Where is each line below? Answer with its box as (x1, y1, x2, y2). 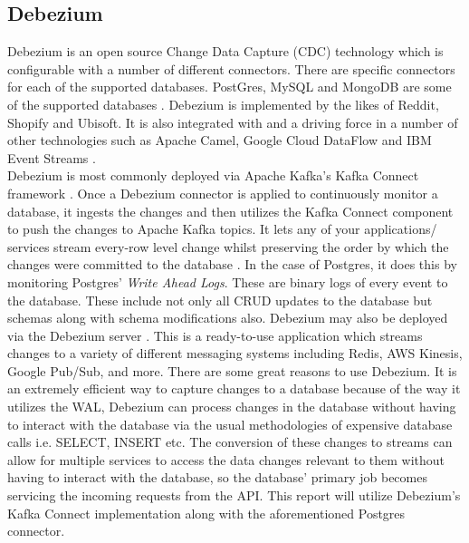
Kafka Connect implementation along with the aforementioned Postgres (7, 503, 406, 522)
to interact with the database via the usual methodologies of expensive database (7, 414, 453, 433)
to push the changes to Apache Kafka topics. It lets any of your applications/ (7, 219, 437, 238)
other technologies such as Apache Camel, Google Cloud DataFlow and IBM (7, 131, 432, 150)
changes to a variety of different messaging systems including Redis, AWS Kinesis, (7, 344, 463, 363)
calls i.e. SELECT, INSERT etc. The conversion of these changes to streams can (7, 432, 453, 451)
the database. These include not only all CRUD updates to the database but (7, 290, 433, 309)
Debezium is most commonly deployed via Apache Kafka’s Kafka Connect (7, 166, 419, 185)
